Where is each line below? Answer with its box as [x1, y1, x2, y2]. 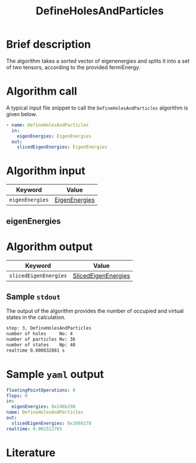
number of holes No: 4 [6, 331, 73, 337]
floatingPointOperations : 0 [6, 387, 76, 393]
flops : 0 [6, 393, 28, 399]
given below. [6, 110, 37, 117]
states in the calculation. [6, 314, 66, 321]
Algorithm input [6, 164, 86, 178]
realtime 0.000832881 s [6, 347, 65, 353]
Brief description [6, 37, 91, 51]
